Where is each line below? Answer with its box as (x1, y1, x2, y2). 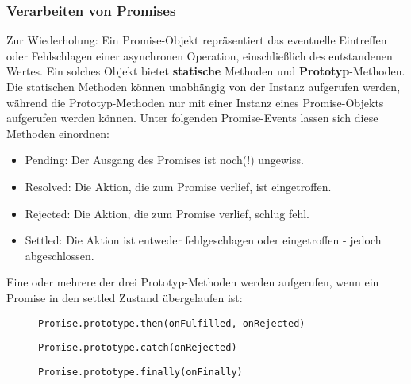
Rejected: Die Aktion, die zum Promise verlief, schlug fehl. (25, 205, 309, 221)
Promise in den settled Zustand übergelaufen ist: (6, 289, 243, 305)
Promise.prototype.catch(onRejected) (38, 342, 237, 354)
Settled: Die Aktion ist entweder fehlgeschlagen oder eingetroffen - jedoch (25, 232, 382, 248)
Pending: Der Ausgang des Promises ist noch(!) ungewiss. (25, 152, 304, 168)
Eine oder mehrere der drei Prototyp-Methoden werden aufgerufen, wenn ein (6, 274, 379, 290)
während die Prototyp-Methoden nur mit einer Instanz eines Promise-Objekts (6, 94, 384, 110)
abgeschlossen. (25, 247, 94, 263)
